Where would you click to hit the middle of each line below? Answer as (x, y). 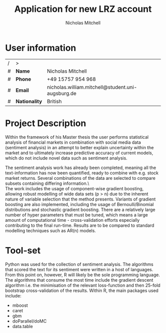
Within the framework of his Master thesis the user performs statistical (77, 137)
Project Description (46, 123)
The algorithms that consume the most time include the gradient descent (79, 280)
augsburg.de (62, 93)
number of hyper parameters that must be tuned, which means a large (77, 215)
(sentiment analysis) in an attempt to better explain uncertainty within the (80, 147)
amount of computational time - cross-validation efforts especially (72, 220)
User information (41, 48)
